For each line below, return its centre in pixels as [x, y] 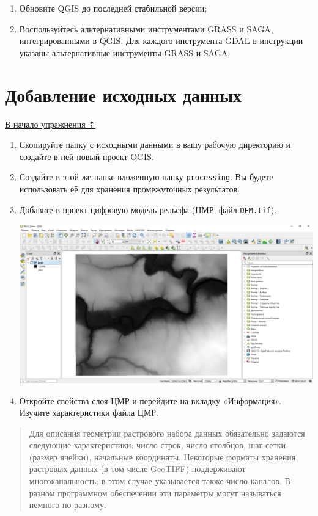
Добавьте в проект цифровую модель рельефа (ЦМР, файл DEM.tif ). [148, 209]
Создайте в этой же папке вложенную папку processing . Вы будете [146, 177]
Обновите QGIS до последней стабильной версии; [113, 8]
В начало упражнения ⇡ [50, 124]
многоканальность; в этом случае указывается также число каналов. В [160, 481]
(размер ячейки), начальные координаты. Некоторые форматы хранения [162, 456]
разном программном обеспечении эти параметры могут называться [155, 492]
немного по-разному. [68, 505]
